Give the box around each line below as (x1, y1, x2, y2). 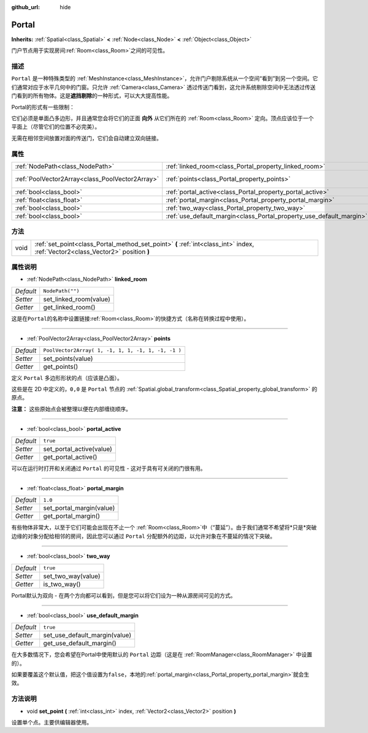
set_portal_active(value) (43, 444, 113, 453)
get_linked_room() (43, 303, 96, 311)
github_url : (11, 4, 40, 10)
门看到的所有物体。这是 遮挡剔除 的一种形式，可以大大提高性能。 (11, 92, 173, 99)
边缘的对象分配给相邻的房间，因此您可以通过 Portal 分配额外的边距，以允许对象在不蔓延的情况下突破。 (11, 532, 276, 539)
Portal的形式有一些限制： (11, 103, 75, 110)
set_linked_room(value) (43, 295, 110, 303)
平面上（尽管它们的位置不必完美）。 (11, 123, 101, 131)
